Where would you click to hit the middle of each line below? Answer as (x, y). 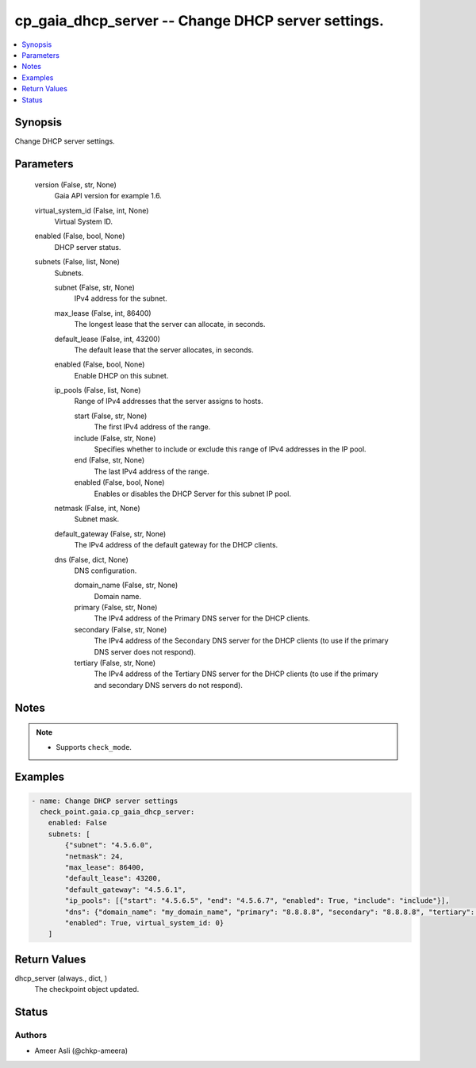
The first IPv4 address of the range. (152, 427)
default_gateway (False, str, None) (110, 534)
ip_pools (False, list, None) (98, 390)
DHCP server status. (88, 247)
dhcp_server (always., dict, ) (61, 978)
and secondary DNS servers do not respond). (169, 685)
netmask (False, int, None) (97, 508)
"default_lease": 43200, (113, 878)
